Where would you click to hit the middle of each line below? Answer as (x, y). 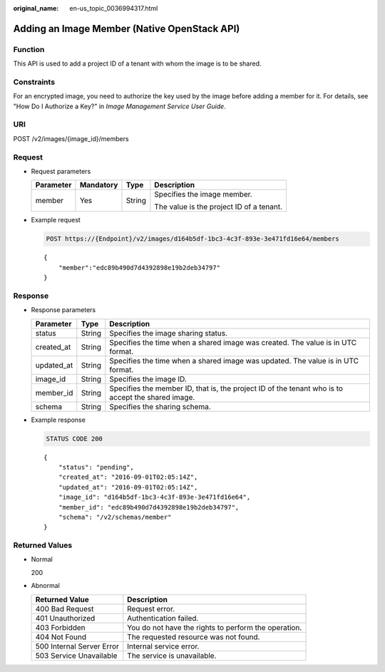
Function (29, 49)
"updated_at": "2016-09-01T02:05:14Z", (128, 487)
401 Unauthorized (65, 618)
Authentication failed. (163, 618)
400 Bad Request (65, 609)
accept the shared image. (152, 397)
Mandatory (99, 185)
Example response (58, 420)
